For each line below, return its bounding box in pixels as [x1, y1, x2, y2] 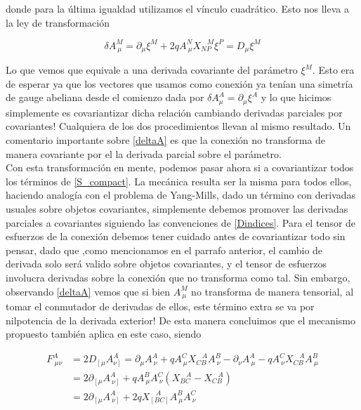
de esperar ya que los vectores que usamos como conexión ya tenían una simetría [6, 76, 353, 91]
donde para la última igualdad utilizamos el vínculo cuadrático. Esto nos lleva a [6, 1, 349, 15]
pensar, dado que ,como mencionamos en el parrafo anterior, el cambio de [6, 242, 323, 257]
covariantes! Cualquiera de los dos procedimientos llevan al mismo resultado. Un [6, 119, 351, 133]
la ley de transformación [6, 15, 110, 29]
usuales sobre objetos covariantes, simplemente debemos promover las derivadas [6, 201, 348, 216]
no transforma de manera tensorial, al [191, 284, 354, 298]
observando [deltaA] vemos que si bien [6, 284, 170, 298]
